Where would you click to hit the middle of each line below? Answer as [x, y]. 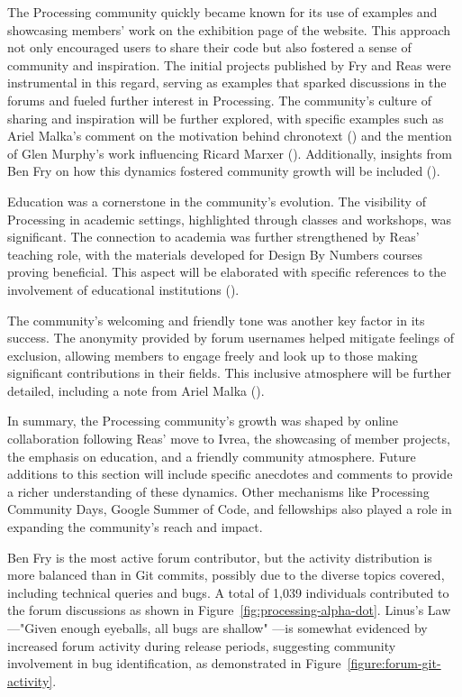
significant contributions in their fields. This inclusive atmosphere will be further [230, 373]
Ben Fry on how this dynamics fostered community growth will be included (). [224, 171]
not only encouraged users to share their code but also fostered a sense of [209, 47]
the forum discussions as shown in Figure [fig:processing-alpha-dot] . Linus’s [216, 610]
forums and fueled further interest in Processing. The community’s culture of [220, 100]
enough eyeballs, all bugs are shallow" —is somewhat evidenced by [244, 628]
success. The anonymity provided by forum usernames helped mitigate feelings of [231, 338]
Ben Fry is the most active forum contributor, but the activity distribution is [220, 557]
